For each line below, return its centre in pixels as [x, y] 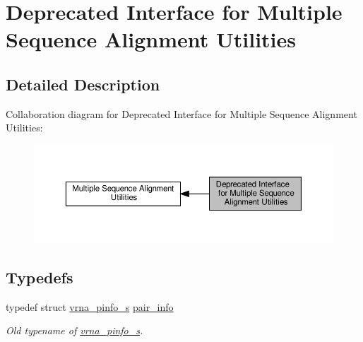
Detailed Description [83, 84]
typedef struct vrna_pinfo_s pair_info [90, 306]
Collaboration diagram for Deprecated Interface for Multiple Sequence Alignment [181, 113]
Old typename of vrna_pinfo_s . [75, 330]
